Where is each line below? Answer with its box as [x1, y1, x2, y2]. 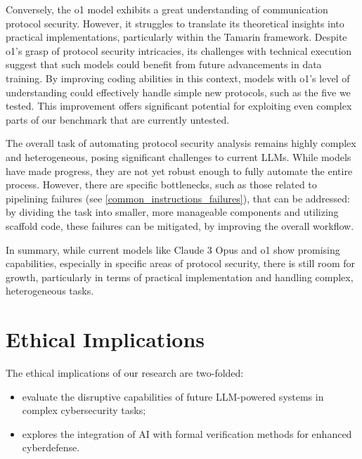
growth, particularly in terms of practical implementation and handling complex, [6, 269, 354, 284]
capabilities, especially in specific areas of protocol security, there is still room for [6, 256, 355, 271]
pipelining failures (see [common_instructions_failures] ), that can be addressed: [6, 190, 350, 205]
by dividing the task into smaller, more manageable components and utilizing [6, 205, 339, 219]
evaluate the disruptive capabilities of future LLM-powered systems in [22, 389, 324, 403]
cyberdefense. [22, 440, 80, 455]
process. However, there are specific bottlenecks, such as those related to [6, 177, 317, 192]
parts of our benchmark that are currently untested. [6, 112, 230, 127]
